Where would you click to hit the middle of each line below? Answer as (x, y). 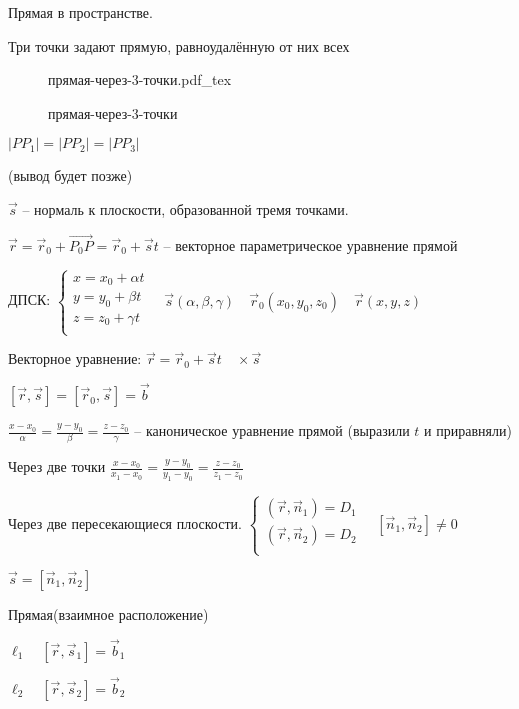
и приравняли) (468, 430)
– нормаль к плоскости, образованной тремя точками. (185, 208)
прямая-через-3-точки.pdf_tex (140, 79)
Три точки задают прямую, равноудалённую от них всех (179, 45)
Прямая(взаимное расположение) (108, 613)
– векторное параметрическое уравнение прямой (310, 244)
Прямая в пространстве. (80, 12)
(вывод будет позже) (70, 175)
